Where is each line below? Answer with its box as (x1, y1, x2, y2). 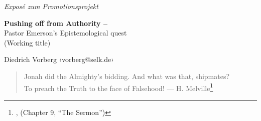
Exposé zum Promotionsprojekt (4, 1, 98, 11)
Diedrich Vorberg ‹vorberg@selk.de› (4, 54, 114, 64)
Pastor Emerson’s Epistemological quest (4, 27, 127, 38)
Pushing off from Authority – (4, 17, 107, 28)
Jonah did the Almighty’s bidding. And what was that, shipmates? (24, 70, 230, 81)
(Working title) (4, 37, 51, 47)
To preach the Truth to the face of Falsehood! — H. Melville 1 (24, 81, 213, 93)
